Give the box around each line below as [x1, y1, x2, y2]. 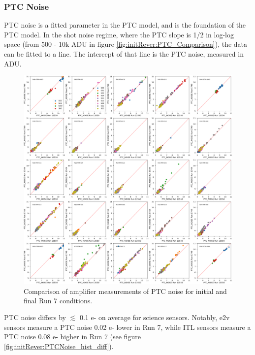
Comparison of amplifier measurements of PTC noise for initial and [24, 286, 227, 296]
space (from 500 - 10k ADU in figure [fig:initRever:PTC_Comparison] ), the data [4, 39, 248, 49]
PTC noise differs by [4, 312, 66, 322]
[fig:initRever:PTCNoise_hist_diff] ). [4, 341, 114, 351]
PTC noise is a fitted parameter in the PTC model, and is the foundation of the [4, 20, 246, 30]
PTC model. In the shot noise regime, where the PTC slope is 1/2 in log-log [4, 29, 234, 39]
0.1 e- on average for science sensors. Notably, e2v [79, 312, 230, 322]
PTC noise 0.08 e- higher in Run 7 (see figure [4, 331, 141, 342]
